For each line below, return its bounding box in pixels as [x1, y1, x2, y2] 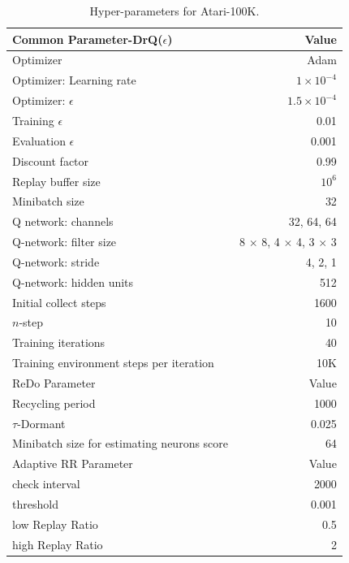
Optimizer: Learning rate [12, 71, 136, 89]
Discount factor [12, 152, 89, 169]
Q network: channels [12, 213, 114, 230]
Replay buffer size [12, 172, 101, 189]
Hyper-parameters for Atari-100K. [89, 2, 260, 19]
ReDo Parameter [12, 374, 96, 391]
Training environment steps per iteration [12, 354, 214, 371]
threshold [12, 496, 58, 512]
